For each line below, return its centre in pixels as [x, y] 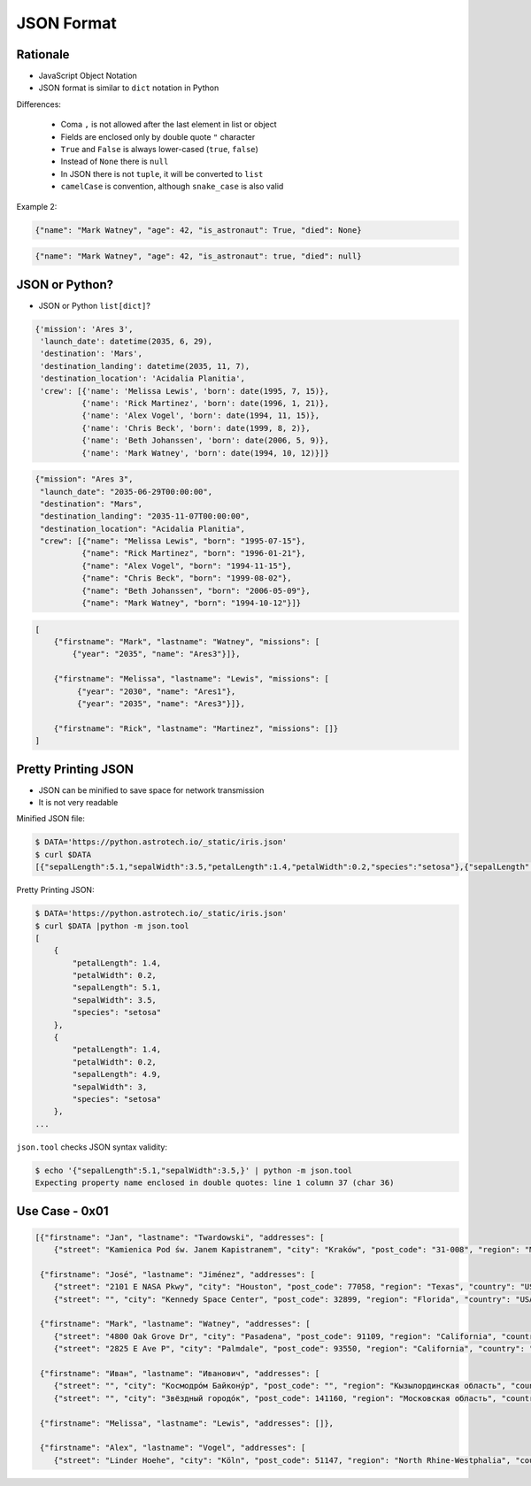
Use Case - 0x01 [62, 1211]
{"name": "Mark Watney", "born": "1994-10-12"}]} [191, 603]
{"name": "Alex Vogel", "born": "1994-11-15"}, [186, 566]
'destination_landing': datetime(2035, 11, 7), [145, 366]
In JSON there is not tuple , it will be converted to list [162, 173]
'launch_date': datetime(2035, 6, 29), [126, 342]
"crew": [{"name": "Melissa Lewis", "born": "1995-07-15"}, [173, 541]
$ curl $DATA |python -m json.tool [112, 926]
